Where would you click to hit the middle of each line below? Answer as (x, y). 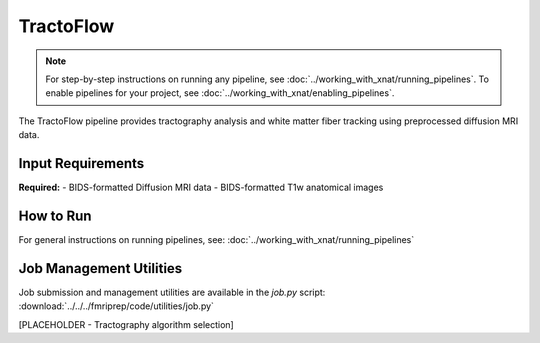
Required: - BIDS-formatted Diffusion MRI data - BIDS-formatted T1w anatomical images (201, 187)
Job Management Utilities (100, 268)
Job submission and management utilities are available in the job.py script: (172, 292)
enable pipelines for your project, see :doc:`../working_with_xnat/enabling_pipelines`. (220, 93)
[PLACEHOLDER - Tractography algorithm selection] (126, 324)
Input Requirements (81, 163)
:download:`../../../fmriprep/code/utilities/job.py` (116, 306)
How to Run (55, 215)
